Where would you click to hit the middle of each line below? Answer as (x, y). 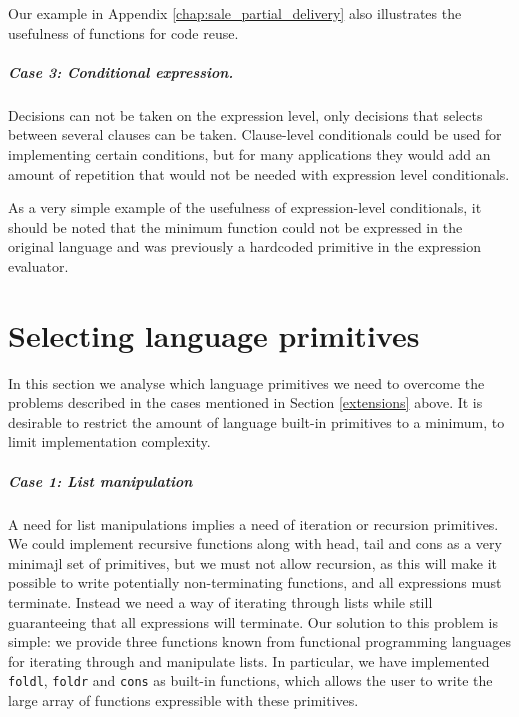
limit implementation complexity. (109, 441)
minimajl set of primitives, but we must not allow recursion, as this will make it (252, 562)
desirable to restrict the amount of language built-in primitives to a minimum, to (256, 421)
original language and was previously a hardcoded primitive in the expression (245, 246)
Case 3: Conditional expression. (121, 71)
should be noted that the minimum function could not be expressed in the (235, 226)
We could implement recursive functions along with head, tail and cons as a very (255, 543)
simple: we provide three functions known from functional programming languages (259, 641)
